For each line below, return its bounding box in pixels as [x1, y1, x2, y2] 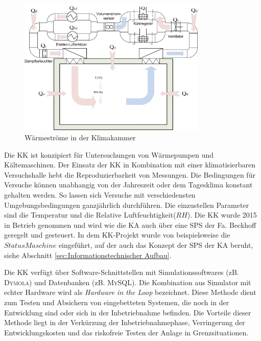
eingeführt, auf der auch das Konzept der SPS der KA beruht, [58, 239, 253, 250]
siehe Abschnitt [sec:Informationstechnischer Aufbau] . [4, 249, 172, 260]
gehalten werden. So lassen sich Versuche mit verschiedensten [4, 189, 196, 200]
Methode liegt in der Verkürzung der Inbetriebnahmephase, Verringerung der [4, 317, 245, 328]
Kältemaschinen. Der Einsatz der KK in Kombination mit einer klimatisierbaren [4, 159, 255, 170]
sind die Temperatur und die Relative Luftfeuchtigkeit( [4, 209, 176, 220]
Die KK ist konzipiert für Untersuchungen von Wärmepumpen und [4, 149, 214, 160]
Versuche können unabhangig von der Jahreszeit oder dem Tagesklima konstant [4, 179, 253, 190]
